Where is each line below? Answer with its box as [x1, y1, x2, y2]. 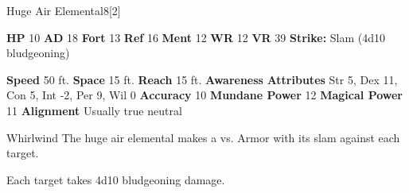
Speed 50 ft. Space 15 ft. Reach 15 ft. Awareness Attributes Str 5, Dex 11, [6, 71, 398, 87]
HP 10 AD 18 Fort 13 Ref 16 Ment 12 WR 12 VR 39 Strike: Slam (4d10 [6, 29, 386, 45]
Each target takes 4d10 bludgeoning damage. [6, 171, 225, 187]
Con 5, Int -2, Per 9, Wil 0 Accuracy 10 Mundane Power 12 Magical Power [6, 87, 403, 103]
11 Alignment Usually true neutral [6, 102, 182, 118]
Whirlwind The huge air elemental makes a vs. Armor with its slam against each [6, 129, 400, 145]
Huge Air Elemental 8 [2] [6, 2, 121, 18]
